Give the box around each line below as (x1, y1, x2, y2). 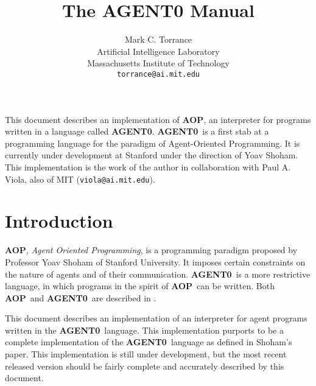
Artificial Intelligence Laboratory (97, 44, 220, 57)
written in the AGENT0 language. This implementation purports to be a (5, 323, 284, 336)
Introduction (5, 208, 113, 233)
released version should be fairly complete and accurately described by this (5, 359, 284, 372)
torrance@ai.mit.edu (116, 69, 200, 79)
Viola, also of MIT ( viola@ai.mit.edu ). (5, 172, 155, 185)
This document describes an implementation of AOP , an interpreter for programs (5, 113, 311, 125)
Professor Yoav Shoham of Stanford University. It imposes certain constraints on (5, 255, 306, 268)
